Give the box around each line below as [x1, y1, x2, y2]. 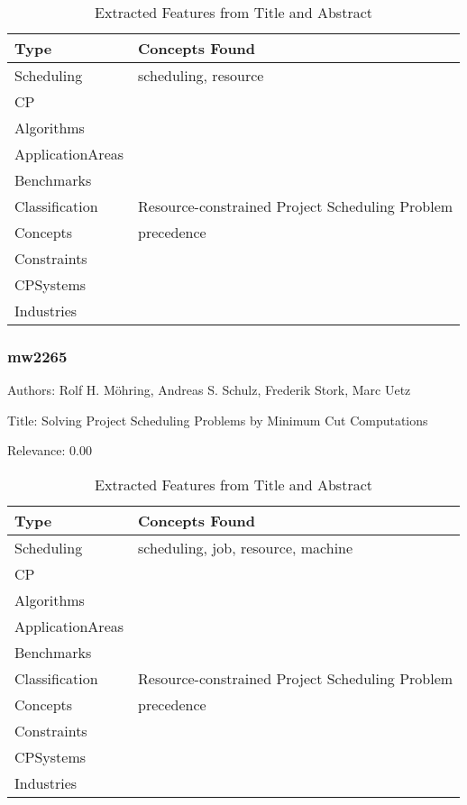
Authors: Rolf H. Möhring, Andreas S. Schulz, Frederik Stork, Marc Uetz [7, 380, 411, 399]
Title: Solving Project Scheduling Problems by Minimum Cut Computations [7, 410, 428, 429]
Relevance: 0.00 [7, 441, 92, 460]
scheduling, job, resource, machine [138, 537, 353, 558]
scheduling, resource [138, 65, 264, 86]
